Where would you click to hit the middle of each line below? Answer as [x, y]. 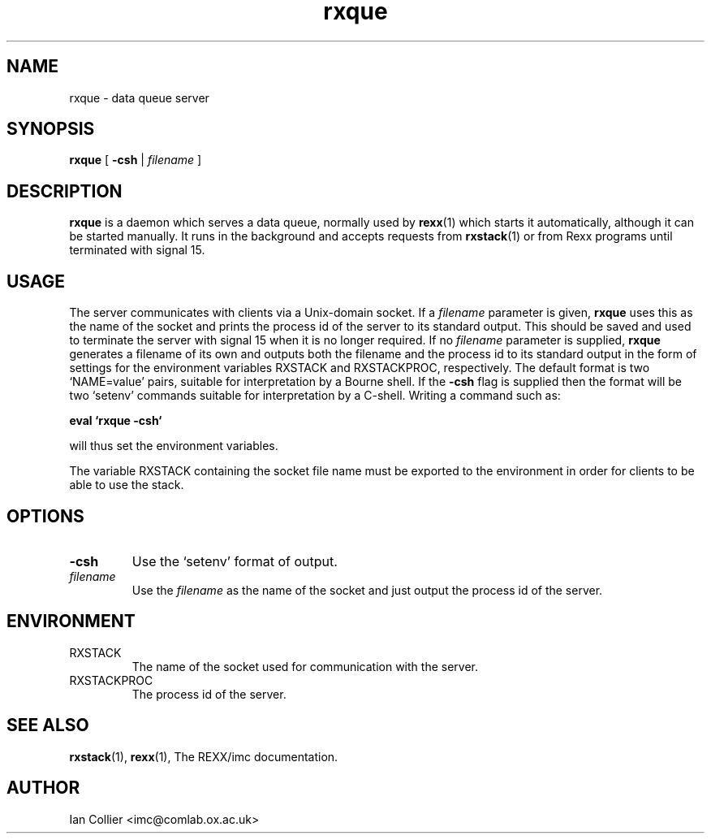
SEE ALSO [48, 725]
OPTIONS [45, 516]
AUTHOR [43, 788]
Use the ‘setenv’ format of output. [235, 561]
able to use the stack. [127, 485]
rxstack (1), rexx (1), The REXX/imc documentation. [204, 756]
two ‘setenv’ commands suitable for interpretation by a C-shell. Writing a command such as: [315, 396]
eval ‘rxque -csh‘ [116, 421]
